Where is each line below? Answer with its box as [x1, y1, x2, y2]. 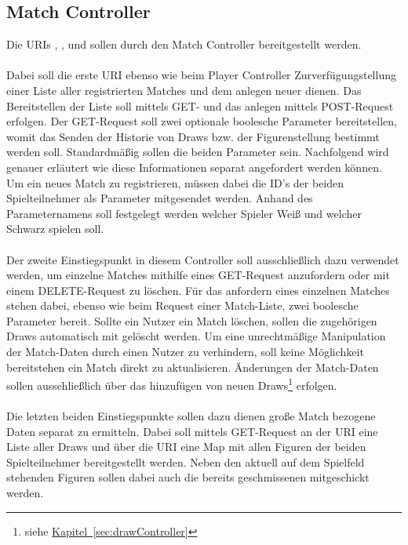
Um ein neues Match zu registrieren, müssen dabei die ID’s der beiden [6, 174, 344, 191]
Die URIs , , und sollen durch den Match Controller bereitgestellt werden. [6, 36, 362, 53]
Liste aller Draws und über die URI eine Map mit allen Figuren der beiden [6, 438, 366, 455]
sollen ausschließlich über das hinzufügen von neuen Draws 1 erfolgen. [6, 375, 337, 393]
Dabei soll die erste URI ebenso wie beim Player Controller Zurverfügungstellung [6, 67, 396, 83]
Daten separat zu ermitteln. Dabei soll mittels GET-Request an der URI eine [6, 423, 378, 439]
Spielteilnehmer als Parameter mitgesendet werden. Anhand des [6, 190, 313, 206]
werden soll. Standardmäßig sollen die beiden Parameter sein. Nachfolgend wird [6, 144, 389, 160]
